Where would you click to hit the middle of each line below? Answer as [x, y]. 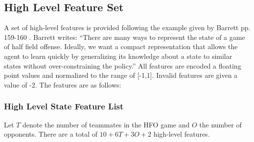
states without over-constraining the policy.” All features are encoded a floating [123, 65]
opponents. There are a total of [51, 134]
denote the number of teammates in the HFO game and [106, 124]
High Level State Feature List [64, 106]
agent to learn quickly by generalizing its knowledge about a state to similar [118, 56]
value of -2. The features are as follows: [63, 84]
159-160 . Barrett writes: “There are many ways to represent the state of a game [125, 37]
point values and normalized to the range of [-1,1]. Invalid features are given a [121, 75]
